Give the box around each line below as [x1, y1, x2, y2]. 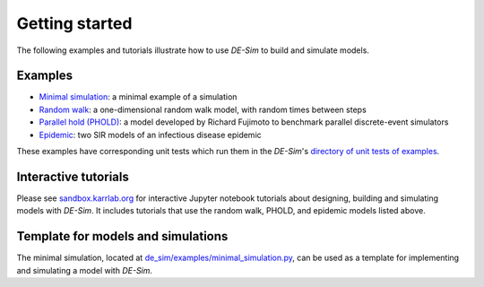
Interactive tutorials [16, 169, 129, 184]
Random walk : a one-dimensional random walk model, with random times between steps [39, 104, 367, 115]
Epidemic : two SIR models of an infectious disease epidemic [39, 129, 262, 140]
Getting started [16, 13, 133, 33]
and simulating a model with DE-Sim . [16, 265, 152, 275]
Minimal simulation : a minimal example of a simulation [39, 91, 238, 102]
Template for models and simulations [16, 229, 229, 244]
